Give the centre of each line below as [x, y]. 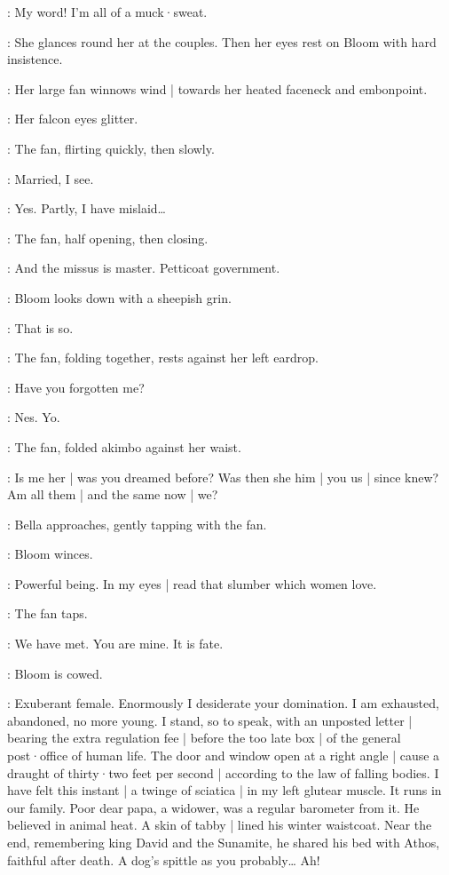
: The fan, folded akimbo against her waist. [124, 446]
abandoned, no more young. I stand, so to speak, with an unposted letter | [210, 720]
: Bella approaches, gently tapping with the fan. [137, 524]
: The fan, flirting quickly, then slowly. [111, 148]
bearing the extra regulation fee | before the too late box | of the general [204, 738]
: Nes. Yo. [34, 417]
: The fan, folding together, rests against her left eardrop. [163, 358]
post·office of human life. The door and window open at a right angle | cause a [224, 756]
